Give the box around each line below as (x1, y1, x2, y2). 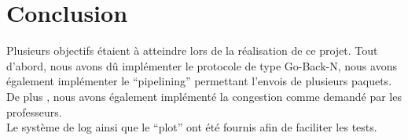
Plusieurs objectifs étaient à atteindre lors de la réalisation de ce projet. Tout (6, 42, 378, 59)
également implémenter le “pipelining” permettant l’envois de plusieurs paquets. (6, 73, 392, 89)
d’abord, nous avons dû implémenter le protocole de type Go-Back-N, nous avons (6, 57, 397, 74)
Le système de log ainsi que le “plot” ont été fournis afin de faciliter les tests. (6, 119, 377, 135)
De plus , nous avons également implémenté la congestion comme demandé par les (6, 88, 402, 104)
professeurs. (6, 103, 62, 120)
